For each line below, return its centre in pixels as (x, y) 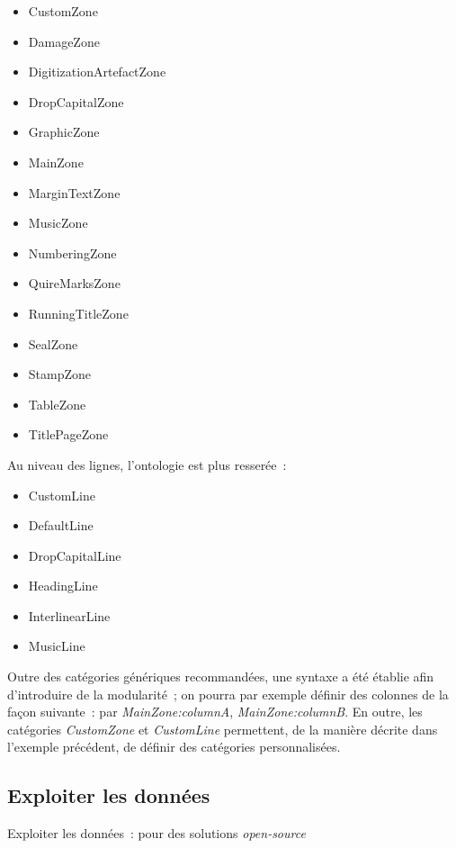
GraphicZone (64, 132)
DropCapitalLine (75, 555)
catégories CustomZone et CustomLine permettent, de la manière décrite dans (223, 729)
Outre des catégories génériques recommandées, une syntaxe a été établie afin (221, 677)
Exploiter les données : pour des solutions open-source (156, 833)
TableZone (57, 404)
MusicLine (57, 646)
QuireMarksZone (74, 283)
